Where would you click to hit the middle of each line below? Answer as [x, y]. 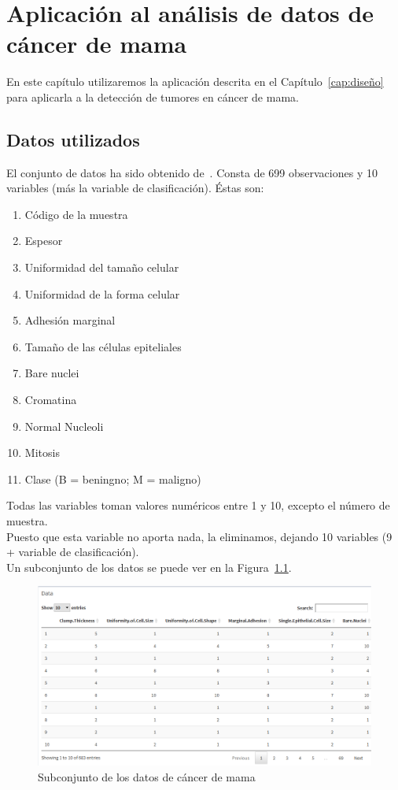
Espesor [44, 241]
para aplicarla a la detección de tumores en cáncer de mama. [153, 96]
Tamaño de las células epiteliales [103, 346]
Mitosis [42, 452]
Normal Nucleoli [64, 426]
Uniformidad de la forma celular [102, 293]
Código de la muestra [76, 214]
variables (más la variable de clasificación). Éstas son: [135, 188]
